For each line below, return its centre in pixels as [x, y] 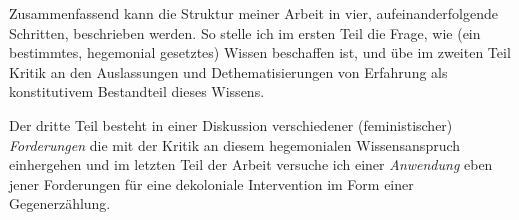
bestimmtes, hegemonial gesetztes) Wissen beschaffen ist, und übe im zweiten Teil [260, 52]
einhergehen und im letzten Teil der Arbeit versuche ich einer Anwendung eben [251, 164]
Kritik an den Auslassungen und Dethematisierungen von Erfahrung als [228, 71]
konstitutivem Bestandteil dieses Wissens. [137, 91]
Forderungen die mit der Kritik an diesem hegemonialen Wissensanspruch [235, 144]
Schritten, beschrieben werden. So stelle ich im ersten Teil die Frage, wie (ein [245, 32]
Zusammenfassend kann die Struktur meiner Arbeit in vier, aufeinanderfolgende [253, 13]
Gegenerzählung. [60, 203]
